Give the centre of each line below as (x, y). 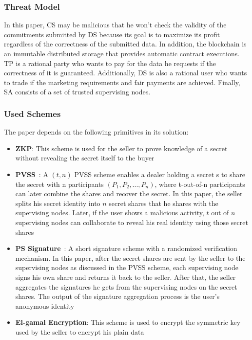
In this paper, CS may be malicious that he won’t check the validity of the (115, 25)
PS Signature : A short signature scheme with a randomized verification (126, 248)
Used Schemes (32, 113)
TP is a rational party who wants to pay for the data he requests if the (110, 63)
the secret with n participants (59, 184)
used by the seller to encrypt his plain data (80, 331)
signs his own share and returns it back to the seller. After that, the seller (126, 277)
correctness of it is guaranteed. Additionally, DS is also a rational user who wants (126, 73)
